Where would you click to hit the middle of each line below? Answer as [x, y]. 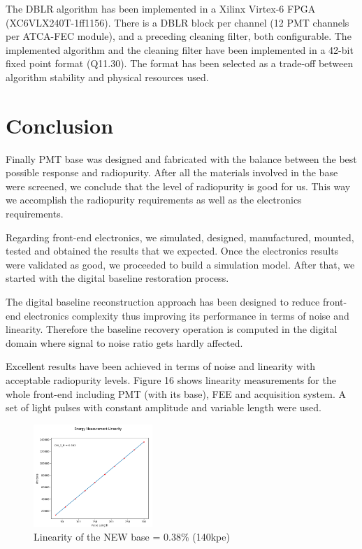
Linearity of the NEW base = [97, 537]
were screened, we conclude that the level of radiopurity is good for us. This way [178, 186]
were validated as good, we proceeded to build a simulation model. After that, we [180, 264]
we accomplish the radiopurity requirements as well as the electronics [154, 200]
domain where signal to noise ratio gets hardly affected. [124, 342]
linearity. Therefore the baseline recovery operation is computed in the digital [172, 329]
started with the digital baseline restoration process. [117, 278]
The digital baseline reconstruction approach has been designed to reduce [163, 302]
